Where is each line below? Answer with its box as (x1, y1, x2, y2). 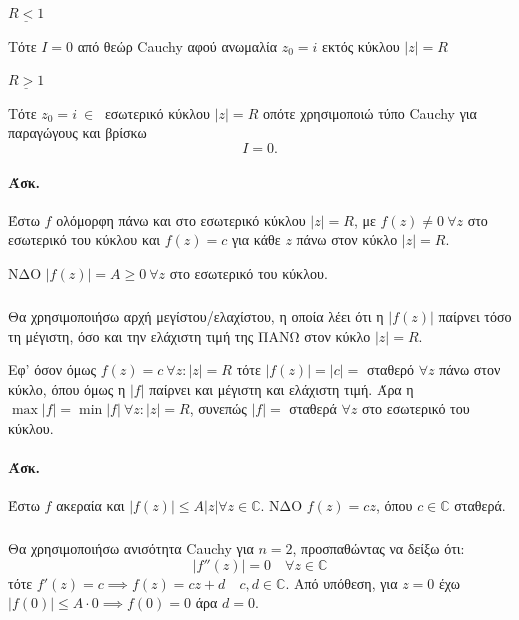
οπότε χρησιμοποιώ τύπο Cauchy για (262, 102, 477, 123)
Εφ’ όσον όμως (8, 359, 96, 380)
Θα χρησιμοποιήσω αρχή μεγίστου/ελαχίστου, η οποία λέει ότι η (8, 305, 384, 326)
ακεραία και (56, 495, 125, 516)
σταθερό (366, 359, 414, 380)
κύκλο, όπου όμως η (8, 378, 126, 399)
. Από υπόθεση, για (285, 572, 398, 593)
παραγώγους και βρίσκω (8, 122, 147, 143)
